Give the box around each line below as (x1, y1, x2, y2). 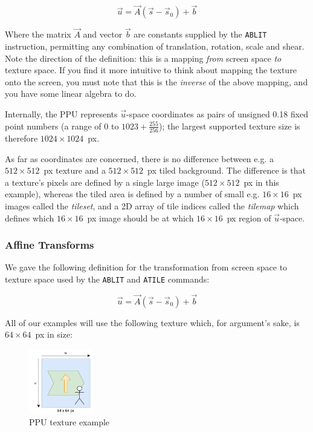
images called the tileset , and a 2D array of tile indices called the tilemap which (5, 199, 299, 212)
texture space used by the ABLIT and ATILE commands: (5, 272, 210, 285)
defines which (5, 211, 54, 224)
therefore (5, 131, 38, 144)
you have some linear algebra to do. (5, 87, 137, 100)
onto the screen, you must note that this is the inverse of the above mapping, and (5, 75, 308, 88)
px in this (244, 175, 279, 188)
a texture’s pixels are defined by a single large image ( (5, 175, 205, 188)
